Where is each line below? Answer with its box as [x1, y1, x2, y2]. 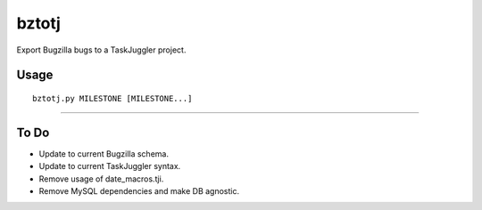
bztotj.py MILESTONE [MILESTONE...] [32, 93, 193, 103]
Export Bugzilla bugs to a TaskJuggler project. [16, 44, 187, 55]
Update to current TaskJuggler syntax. [38, 161, 181, 172]
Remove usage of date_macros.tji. [38, 174, 164, 184]
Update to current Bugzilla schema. [38, 148, 170, 159]
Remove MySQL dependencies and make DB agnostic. [38, 186, 240, 197]
